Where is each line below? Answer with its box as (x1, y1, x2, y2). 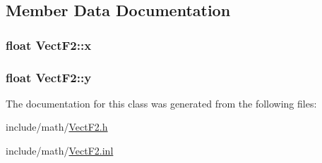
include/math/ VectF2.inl (6, 143, 114, 158)
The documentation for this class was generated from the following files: (6, 96, 317, 110)
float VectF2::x (6, 36, 92, 53)
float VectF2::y (6, 68, 92, 86)
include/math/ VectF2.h (6, 119, 108, 134)
